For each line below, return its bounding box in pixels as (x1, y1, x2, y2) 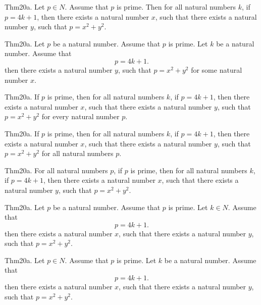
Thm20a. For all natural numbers (5, 165, 108, 175)
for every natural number (41, 111, 120, 122)
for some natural (191, 64, 242, 75)
